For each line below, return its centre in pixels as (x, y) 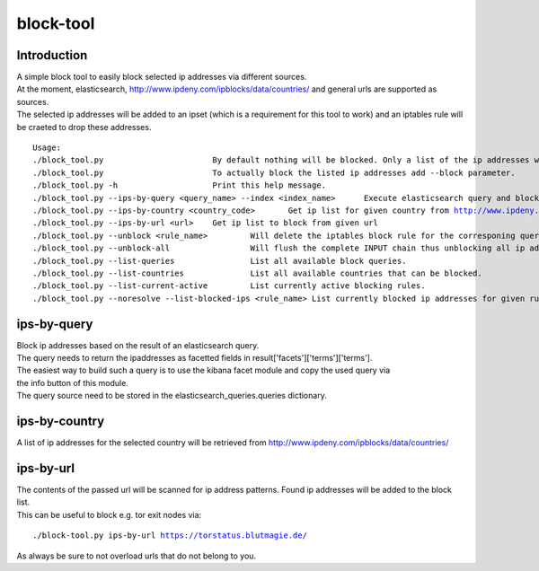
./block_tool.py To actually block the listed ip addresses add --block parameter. (274, 172)
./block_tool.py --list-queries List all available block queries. (220, 261)
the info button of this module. (73, 382)
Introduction (52, 55)
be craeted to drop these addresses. (84, 127)
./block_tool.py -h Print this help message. (180, 185)
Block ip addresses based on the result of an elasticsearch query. (138, 345)
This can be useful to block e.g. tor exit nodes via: (109, 514)
